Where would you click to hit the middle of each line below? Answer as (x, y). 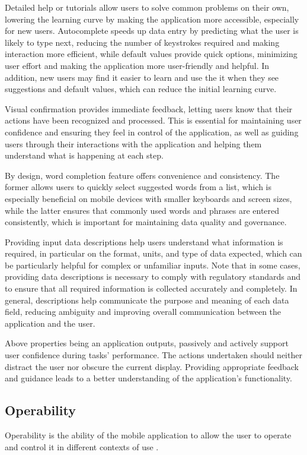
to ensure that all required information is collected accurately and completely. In (151, 288)
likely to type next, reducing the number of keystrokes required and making (142, 42)
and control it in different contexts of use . (82, 446)
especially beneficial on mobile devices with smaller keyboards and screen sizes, (148, 198)
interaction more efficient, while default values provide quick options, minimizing (151, 54)
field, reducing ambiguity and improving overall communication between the (143, 312)
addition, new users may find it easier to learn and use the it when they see (142, 77)
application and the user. (50, 323)
